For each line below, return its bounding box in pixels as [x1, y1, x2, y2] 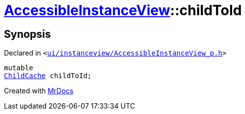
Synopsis [4, 28, 51, 40]
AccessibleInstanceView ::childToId [4, 2, 242, 19]
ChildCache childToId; [4, 72, 92, 80]
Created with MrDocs [4, 86, 74, 95]
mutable [4, 64, 34, 72]
